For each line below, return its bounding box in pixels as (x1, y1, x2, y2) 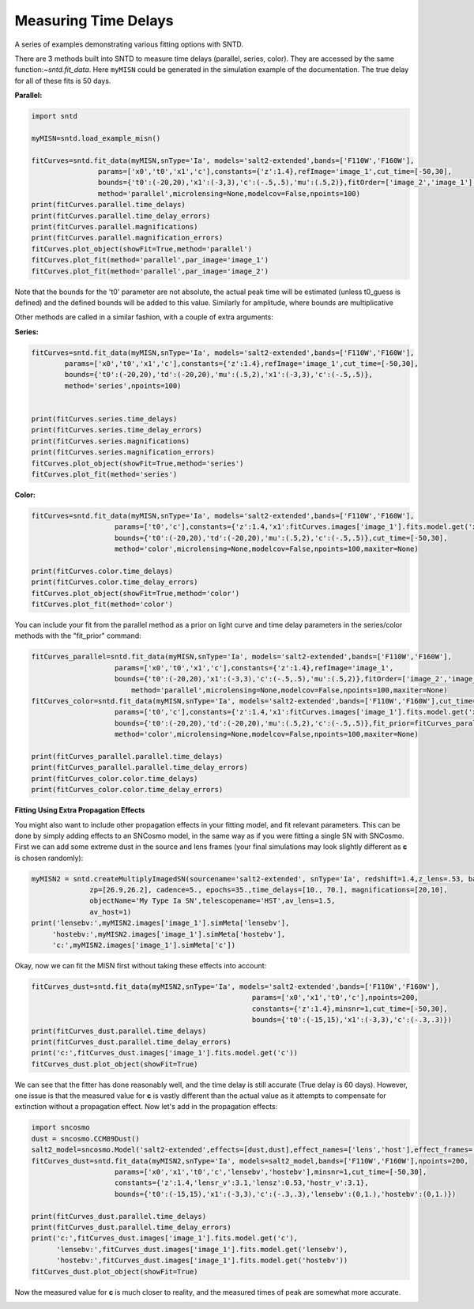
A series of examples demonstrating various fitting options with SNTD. (14, 40, 244, 49)
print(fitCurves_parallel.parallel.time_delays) (31, 752, 224, 760)
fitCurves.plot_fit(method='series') (31, 470, 178, 478)
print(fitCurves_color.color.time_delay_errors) (31, 785, 224, 794)
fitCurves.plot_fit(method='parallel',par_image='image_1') (31, 255, 269, 265)
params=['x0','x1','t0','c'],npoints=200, (251, 993, 419, 1002)
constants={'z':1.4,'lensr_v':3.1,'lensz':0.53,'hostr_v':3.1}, (115, 1179, 369, 1187)
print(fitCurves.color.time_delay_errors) (31, 578, 198, 587)
